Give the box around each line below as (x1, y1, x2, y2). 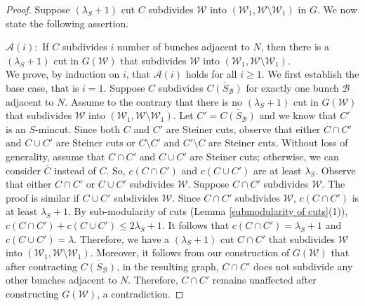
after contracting (6, 258, 77, 273)
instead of (54, 162, 96, 177)
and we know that (259, 108, 337, 123)
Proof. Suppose (6, 2, 70, 16)
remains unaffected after (212, 272, 317, 287)
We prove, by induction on (6, 67, 120, 81)
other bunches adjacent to (6, 272, 117, 287)
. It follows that (161, 217, 230, 232)
